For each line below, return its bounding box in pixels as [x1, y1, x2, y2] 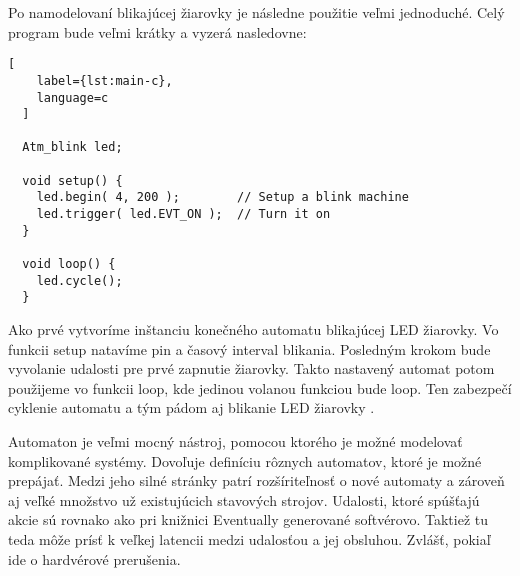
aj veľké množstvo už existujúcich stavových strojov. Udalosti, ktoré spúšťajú [8, 489, 480, 510]
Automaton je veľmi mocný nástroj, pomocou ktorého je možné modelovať [8, 431, 463, 451]
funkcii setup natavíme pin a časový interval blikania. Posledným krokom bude [8, 338, 491, 359]
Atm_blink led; [22, 140, 123, 155]
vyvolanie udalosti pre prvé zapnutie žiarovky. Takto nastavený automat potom [8, 358, 495, 379]
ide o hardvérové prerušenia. [8, 548, 181, 569]
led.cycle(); [36, 273, 123, 288]
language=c [36, 90, 109, 105]
